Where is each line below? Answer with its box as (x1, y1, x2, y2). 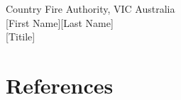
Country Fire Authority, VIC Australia (6, 1, 175, 16)
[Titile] (6, 29, 35, 44)
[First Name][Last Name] (6, 15, 114, 30)
